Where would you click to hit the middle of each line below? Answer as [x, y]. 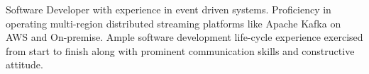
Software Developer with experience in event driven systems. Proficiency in [169, 9]
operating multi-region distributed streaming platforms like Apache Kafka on [174, 23]
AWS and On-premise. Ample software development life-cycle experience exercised [184, 37]
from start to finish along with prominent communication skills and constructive [180, 50]
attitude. [24, 64]
